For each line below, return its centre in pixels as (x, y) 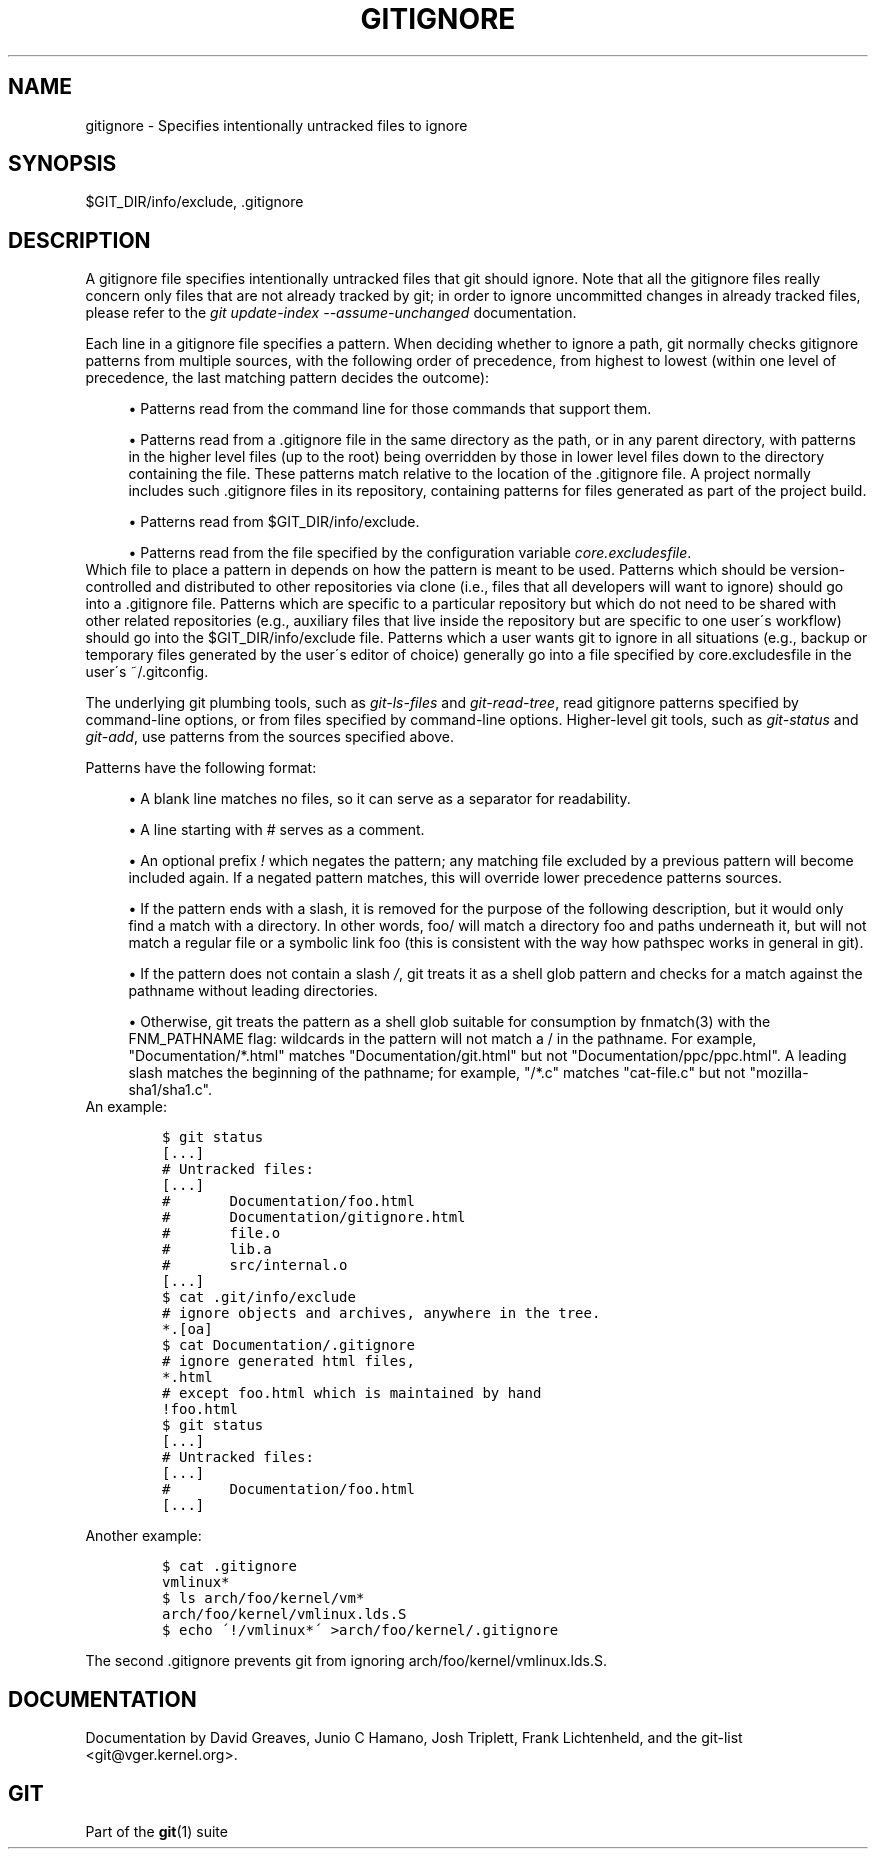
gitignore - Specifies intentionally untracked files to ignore (276, 125)
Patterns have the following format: (201, 768)
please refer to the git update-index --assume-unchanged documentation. (331, 313)
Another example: (143, 1536)
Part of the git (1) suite (156, 1831)
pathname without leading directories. (253, 991)
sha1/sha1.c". (170, 1090)
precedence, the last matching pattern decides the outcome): (287, 378)
